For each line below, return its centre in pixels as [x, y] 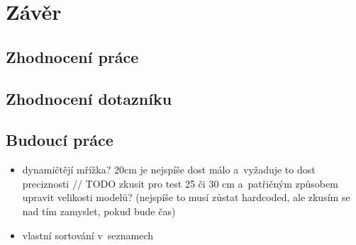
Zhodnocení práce [72, 56]
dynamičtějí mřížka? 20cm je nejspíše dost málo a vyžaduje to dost [169, 170]
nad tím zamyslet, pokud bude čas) [99, 211]
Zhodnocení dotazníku [89, 98]
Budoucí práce [60, 140]
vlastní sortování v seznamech [88, 235]
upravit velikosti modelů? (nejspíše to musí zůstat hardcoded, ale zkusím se [186, 197]
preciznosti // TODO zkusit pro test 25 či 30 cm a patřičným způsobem [180, 183]
